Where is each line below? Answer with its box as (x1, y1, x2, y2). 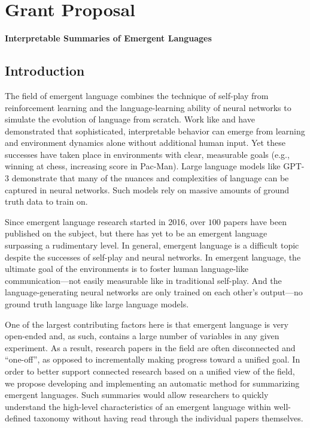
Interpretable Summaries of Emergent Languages (5, 32, 212, 44)
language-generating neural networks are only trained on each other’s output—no (5, 286, 303, 298)
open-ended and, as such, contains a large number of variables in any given (5, 330, 279, 342)
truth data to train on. (5, 195, 88, 208)
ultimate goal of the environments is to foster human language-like (5, 262, 249, 275)
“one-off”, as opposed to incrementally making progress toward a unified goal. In (5, 353, 300, 366)
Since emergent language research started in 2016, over (5, 215, 206, 228)
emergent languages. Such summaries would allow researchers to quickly (5, 388, 269, 401)
